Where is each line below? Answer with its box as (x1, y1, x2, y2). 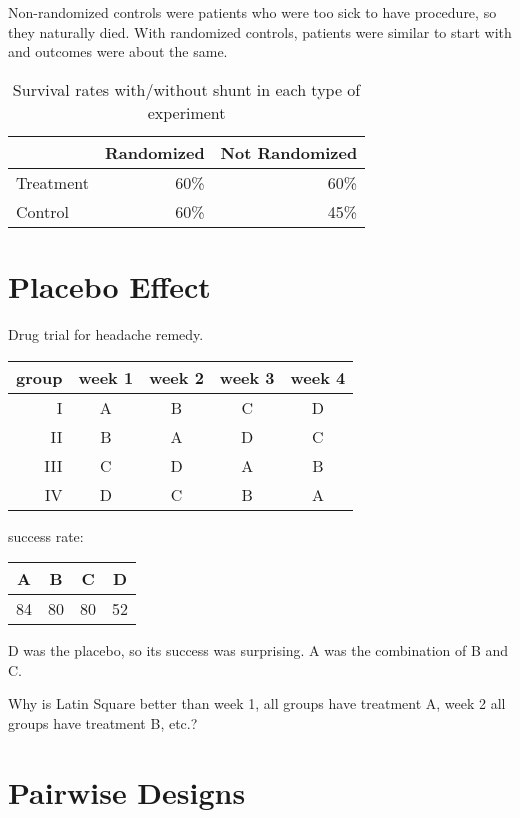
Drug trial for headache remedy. (8, 323, 204, 344)
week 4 (290, 365, 346, 389)
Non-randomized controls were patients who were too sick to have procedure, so (8, 2, 497, 22)
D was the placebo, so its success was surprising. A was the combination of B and (8, 640, 509, 661)
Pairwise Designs (8, 771, 246, 812)
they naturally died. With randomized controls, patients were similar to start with (8, 21, 512, 42)
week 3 (219, 365, 275, 389)
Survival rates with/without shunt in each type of (12, 77, 361, 101)
